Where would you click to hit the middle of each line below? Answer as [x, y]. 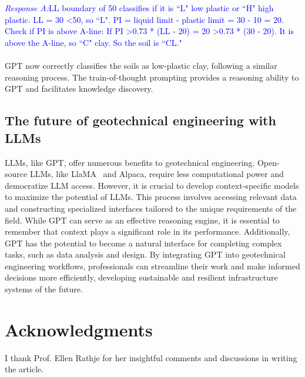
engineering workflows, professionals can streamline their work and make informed [152, 266]
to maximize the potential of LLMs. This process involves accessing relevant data [151, 197]
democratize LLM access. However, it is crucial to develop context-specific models [152, 185]
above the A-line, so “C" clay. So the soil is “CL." [93, 42]
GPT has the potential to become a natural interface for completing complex [143, 243]
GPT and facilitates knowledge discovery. [79, 89]
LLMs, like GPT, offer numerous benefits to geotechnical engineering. [130, 162]
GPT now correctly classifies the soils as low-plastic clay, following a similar [141, 66]
